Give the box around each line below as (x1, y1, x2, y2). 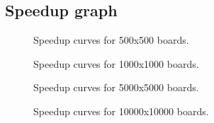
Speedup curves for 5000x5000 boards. (33, 80, 199, 95)
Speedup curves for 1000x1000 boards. (33, 56, 199, 71)
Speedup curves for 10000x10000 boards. (33, 103, 209, 118)
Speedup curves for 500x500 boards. (33, 33, 189, 47)
